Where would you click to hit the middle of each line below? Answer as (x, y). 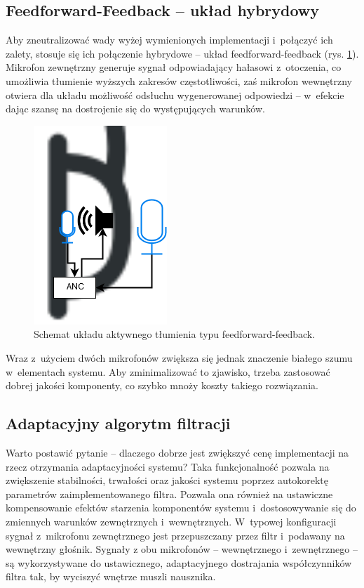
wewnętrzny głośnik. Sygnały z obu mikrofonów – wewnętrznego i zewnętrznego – (182, 549)
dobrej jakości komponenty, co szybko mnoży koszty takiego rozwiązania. (162, 385)
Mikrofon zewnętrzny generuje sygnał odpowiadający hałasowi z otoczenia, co (174, 67)
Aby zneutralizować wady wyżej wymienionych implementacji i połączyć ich (169, 40)
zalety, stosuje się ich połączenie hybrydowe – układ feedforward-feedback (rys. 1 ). (182, 53)
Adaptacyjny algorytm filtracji (118, 423)
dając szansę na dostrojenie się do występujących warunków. (135, 109)
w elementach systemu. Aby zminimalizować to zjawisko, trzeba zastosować (168, 371)
